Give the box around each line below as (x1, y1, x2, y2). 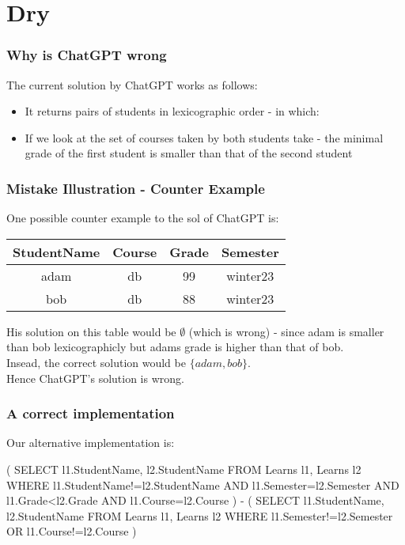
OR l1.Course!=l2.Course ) (6, 523, 137, 539)
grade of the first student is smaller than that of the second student (25, 145, 353, 161)
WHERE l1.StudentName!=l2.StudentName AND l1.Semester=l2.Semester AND (6, 476, 399, 493)
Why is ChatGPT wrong (6, 45, 167, 65)
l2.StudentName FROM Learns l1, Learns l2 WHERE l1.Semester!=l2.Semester (6, 507, 393, 524)
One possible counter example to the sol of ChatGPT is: (6, 210, 279, 226)
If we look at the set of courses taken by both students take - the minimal (25, 129, 384, 146)
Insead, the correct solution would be (6, 354, 186, 370)
